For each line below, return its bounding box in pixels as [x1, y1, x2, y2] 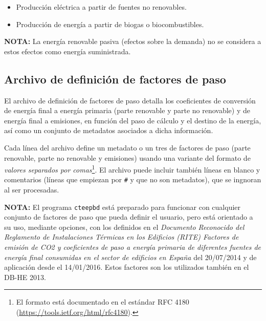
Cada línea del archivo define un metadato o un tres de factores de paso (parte [4, 142, 251, 153]
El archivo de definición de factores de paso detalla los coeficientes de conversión [4, 95, 256, 105]
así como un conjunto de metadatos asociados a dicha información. [4, 125, 213, 136]
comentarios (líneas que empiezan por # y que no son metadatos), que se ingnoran [4, 174, 261, 185]
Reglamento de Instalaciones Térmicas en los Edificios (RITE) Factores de [4, 231, 239, 242]
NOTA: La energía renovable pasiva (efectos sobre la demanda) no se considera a [4, 36, 261, 47]
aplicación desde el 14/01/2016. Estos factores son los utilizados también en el [4, 262, 249, 272]
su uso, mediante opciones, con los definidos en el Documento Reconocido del [4, 221, 245, 232]
